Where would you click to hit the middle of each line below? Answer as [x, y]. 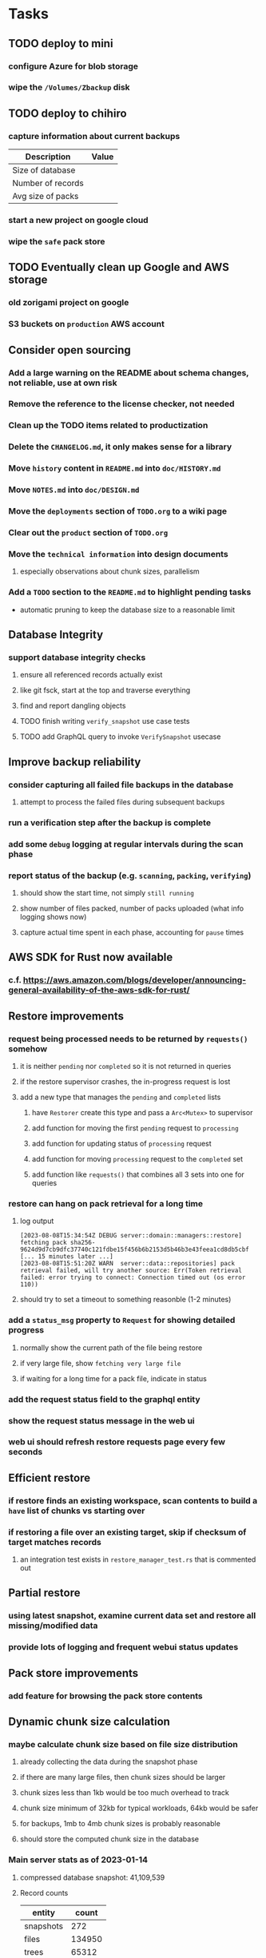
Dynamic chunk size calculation [89, 1721]
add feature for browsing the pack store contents [105, 1696]
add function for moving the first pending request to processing [135, 1128]
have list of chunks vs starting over [77, 1511]
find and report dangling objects [73, 706]
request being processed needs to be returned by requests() [128, 1039]
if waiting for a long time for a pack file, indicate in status [113, 1378]
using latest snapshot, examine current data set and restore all [132, 1616]
